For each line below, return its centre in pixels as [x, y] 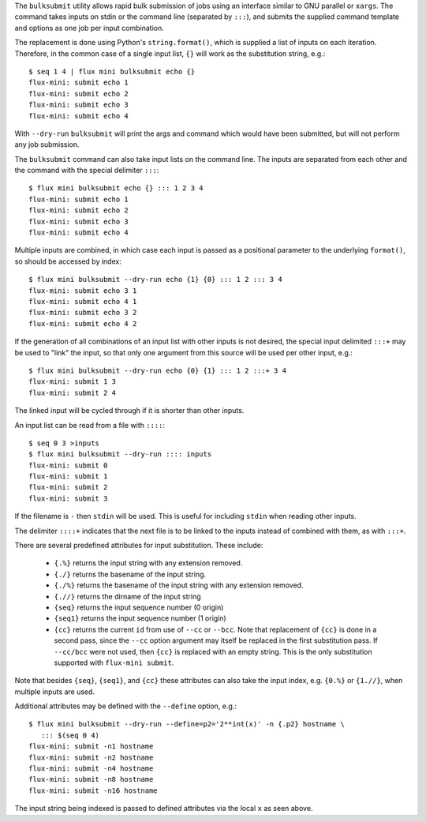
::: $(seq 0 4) [70, 735]
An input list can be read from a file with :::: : [90, 425]
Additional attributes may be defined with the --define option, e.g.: [125, 706]
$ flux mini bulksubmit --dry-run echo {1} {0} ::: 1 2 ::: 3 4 [156, 280]
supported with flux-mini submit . [114, 662]
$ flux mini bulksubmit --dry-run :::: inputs [120, 454]
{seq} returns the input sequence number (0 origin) [139, 607]
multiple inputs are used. [54, 692]
